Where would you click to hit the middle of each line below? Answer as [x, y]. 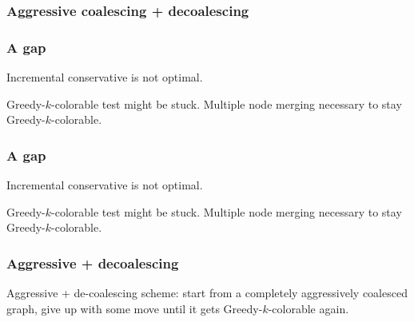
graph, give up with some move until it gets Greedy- [135, 308]
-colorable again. [309, 308]
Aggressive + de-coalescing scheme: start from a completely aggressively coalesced [207, 293]
